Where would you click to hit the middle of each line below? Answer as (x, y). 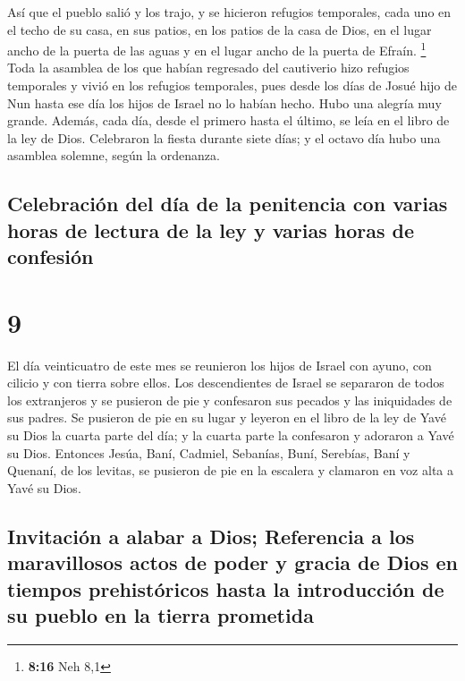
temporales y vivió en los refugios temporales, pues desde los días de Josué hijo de (232, 85)
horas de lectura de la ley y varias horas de (211, 230)
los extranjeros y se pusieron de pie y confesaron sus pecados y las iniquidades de (230, 400)
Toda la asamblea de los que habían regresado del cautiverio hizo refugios (208, 68)
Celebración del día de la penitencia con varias (228, 204)
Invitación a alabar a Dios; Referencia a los (211, 536)
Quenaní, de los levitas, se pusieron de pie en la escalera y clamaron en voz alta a (230, 470)
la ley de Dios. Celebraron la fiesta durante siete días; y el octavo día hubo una (224, 137)
